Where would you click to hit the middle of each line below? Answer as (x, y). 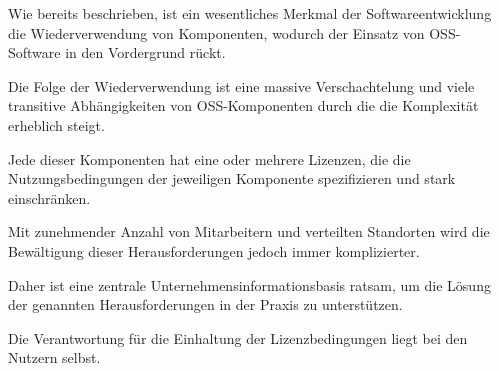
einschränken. (49, 197)
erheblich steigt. (56, 124)
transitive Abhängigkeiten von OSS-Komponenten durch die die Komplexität (243, 105)
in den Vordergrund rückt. (145, 52)
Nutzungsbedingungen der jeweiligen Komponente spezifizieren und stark (232, 178)
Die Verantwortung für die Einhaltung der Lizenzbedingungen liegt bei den (238, 337)
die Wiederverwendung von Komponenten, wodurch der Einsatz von (216, 32)
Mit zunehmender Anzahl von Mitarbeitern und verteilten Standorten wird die (249, 231)
